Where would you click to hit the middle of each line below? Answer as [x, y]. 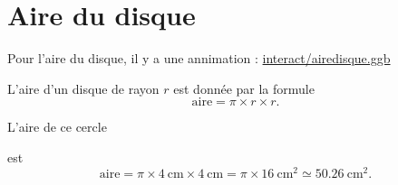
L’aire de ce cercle [57, 127]
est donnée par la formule [244, 88]
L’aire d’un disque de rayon [83, 88]
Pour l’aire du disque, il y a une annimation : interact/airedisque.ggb [199, 58]
